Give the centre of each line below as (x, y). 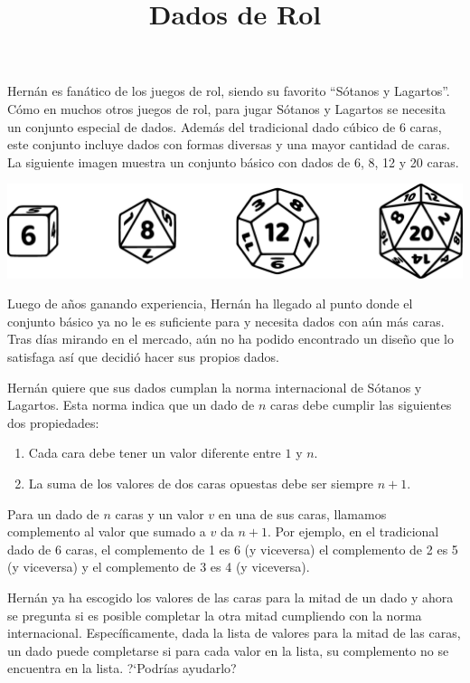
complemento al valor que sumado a (107, 531)
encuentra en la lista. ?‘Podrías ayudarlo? (122, 668)
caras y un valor (160, 513)
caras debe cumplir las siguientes (361, 405)
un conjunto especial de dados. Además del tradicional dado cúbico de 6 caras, (225, 126)
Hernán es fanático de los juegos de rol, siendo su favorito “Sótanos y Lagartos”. (229, 91)
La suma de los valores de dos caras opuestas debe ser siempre (201, 484)
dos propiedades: (53, 422)
